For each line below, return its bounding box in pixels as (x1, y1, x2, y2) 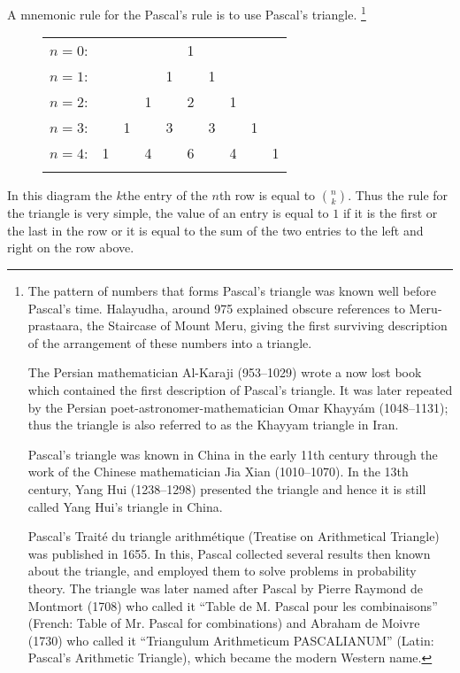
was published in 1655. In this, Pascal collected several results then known (27, 544, 431, 562)
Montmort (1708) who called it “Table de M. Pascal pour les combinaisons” (27, 596, 438, 615)
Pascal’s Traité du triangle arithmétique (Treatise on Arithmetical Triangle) (27, 527, 440, 545)
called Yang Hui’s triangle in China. (27, 497, 223, 515)
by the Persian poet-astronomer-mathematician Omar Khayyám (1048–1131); (27, 398, 448, 416)
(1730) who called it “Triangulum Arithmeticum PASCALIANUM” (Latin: (27, 630, 434, 649)
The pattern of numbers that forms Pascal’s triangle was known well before (27, 282, 436, 300)
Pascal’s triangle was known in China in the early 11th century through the (27, 445, 438, 463)
